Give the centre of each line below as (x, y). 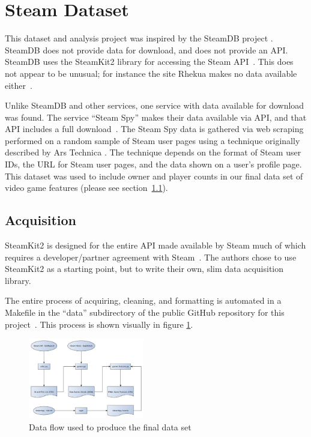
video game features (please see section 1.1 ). (86, 188)
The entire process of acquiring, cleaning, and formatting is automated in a (143, 300)
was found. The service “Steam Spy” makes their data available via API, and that (156, 117)
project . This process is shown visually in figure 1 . (99, 324)
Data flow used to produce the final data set (110, 427)
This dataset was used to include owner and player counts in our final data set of (154, 176)
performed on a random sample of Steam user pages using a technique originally (152, 140)
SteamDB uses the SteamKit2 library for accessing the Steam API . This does (149, 62)
